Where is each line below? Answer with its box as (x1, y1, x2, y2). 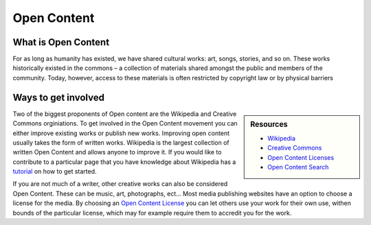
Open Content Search (267, 163, 329, 171)
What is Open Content (12, 36, 110, 48)
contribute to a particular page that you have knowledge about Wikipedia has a (12, 158, 236, 166)
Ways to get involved (12, 91, 104, 103)
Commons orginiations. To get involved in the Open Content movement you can (12, 119, 238, 128)
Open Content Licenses (267, 153, 335, 161)
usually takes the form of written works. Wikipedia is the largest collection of (12, 138, 229, 147)
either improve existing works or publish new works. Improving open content (12, 129, 230, 137)
